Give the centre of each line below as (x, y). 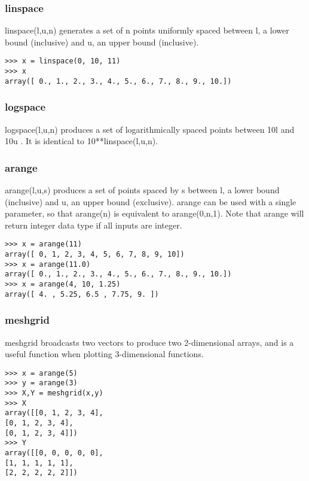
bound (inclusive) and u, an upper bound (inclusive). (102, 42)
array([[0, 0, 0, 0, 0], (54, 453)
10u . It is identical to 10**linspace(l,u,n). (82, 141)
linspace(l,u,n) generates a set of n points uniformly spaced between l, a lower (147, 30)
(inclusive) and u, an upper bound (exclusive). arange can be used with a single (151, 201)
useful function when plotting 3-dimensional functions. (104, 354)
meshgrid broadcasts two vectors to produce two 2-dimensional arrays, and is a (149, 342)
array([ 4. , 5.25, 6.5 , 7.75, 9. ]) (82, 294)
